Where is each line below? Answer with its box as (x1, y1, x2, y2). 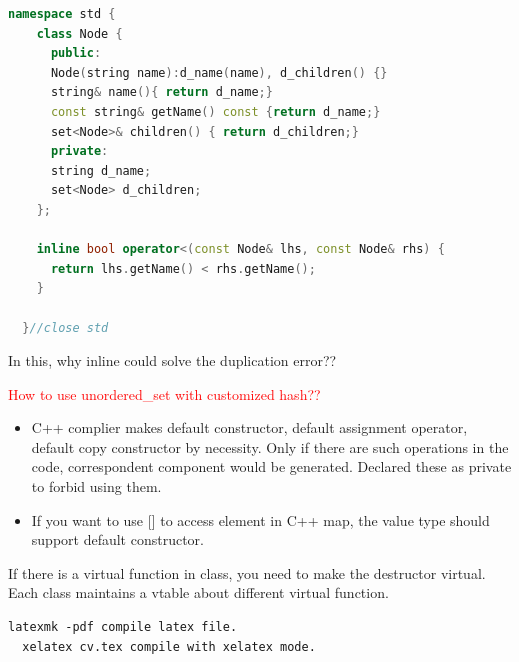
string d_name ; (50, 163, 152, 178)
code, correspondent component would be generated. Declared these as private (31, 456, 512, 477)
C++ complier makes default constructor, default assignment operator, (31, 417, 468, 438)
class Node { (36, 26, 123, 41)
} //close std (22, 320, 109, 335)
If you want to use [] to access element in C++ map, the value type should (31, 509, 490, 530)
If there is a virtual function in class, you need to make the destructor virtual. (8, 562, 486, 583)
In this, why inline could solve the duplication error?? (8, 350, 337, 371)
